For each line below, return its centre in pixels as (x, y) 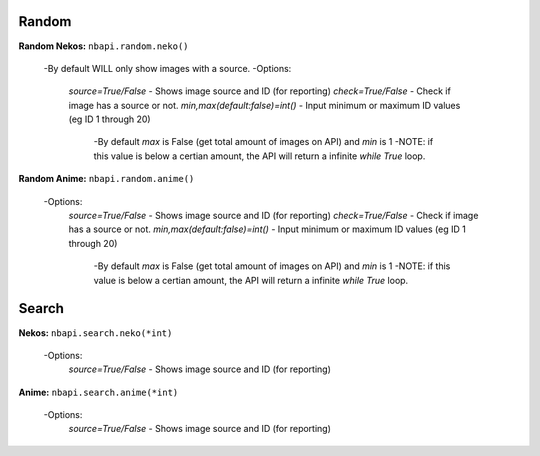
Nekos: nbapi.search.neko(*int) (95, 332)
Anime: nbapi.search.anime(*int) (98, 392)
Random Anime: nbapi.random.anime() (106, 179)
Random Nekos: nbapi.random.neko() (103, 46)
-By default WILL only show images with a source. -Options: (167, 68)
